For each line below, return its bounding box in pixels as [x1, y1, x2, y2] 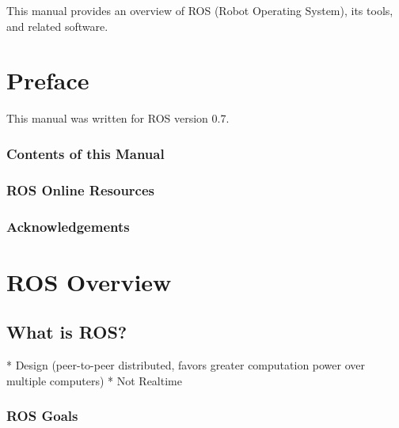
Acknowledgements [6, 216, 130, 236]
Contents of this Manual [6, 143, 165, 163]
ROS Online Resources [6, 180, 155, 199]
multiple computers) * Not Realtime [6, 372, 182, 388]
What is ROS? [6, 320, 127, 344]
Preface [6, 64, 89, 97]
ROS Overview [6, 265, 172, 297]
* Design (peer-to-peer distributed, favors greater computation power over [6, 357, 366, 373]
